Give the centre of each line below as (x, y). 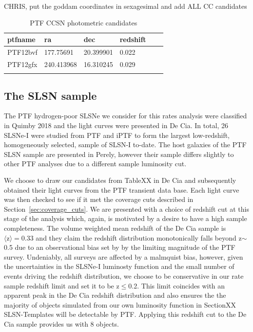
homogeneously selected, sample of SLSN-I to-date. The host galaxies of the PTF (125, 144)
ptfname (21, 39)
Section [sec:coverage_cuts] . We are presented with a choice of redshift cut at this (126, 209)
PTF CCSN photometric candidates (84, 22)
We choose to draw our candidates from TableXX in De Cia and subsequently (120, 180)
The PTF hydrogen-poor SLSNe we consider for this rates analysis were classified (126, 116)
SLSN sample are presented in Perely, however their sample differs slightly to (119, 154)
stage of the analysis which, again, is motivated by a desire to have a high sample (126, 218)
